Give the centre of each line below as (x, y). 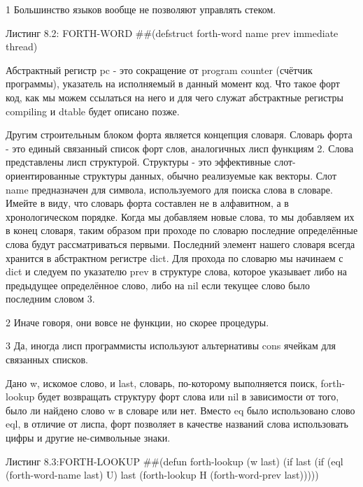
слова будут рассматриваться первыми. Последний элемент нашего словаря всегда (180, 243)
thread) (22, 46)
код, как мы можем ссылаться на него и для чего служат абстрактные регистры (175, 97)
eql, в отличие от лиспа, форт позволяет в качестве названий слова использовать (177, 424)
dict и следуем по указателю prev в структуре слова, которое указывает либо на (177, 271)
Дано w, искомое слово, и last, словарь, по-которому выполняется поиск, (162, 383)
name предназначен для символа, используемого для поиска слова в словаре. (169, 189)
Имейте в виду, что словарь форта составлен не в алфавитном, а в (147, 203)
